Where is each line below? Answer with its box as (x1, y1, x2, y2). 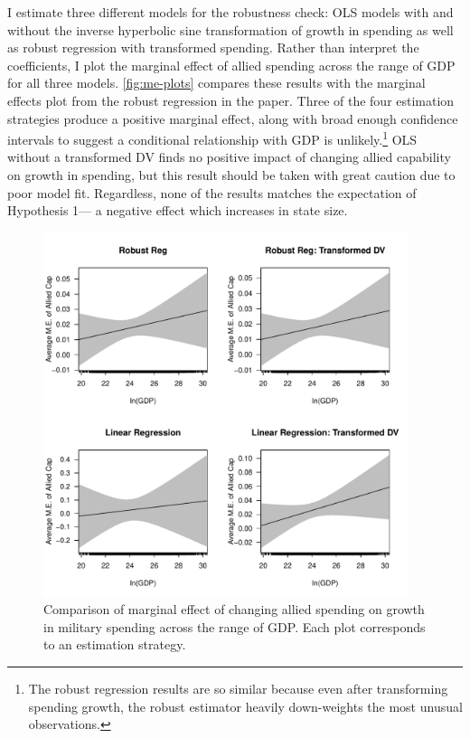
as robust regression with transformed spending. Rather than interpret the (7, 38, 419, 57)
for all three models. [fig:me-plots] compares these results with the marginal (7, 73, 426, 92)
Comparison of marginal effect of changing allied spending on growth (43, 600, 425, 619)
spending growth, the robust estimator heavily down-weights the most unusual (28, 696, 463, 715)
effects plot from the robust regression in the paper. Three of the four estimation (7, 90, 455, 109)
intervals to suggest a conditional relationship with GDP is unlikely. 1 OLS (7, 128, 418, 148)
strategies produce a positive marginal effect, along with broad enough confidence (7, 109, 458, 128)
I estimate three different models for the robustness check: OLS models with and (7, 3, 454, 21)
